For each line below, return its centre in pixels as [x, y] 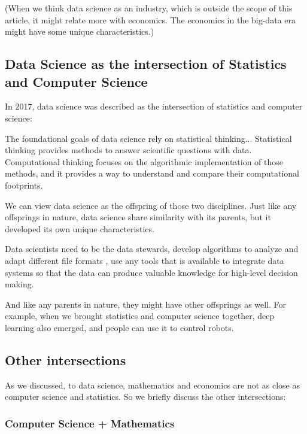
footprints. [24, 185]
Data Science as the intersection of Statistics [146, 64]
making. [19, 284]
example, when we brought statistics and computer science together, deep [140, 316]
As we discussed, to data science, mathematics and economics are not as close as [153, 385]
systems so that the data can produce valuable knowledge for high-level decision [151, 272]
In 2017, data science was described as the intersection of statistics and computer [154, 106]
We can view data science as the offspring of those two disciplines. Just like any [151, 205]
